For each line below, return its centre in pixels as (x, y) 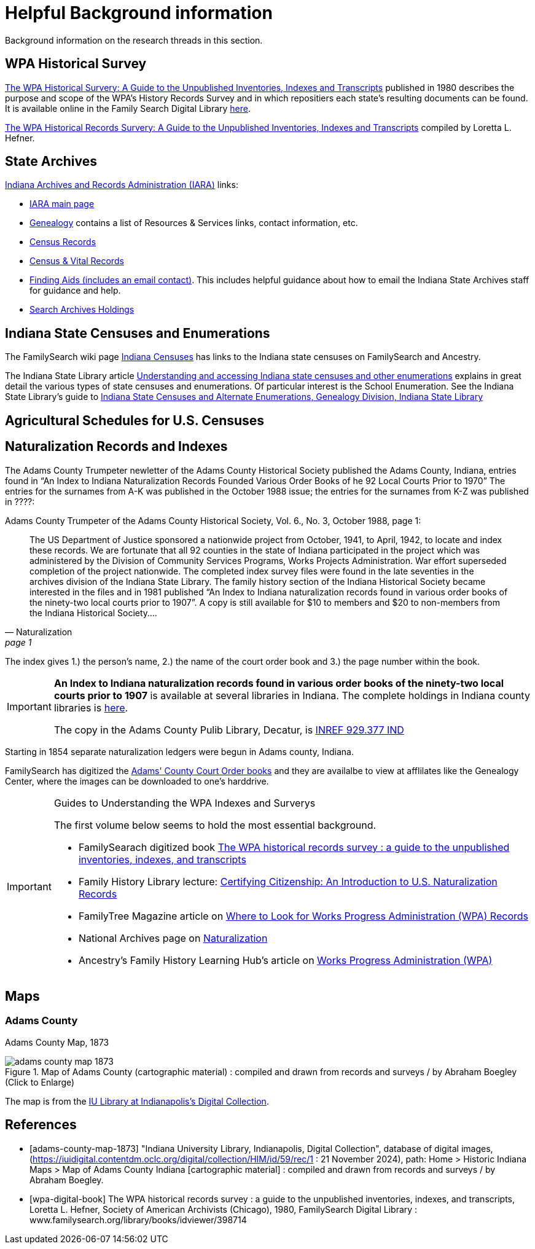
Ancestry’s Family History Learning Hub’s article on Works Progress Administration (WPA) (285, 960)
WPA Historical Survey (76, 64)
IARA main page (62, 204)
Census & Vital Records (77, 261)
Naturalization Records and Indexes (116, 447)
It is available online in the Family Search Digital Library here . (128, 108)
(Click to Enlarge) (40, 1082)
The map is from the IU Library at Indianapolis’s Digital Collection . (137, 1101)
